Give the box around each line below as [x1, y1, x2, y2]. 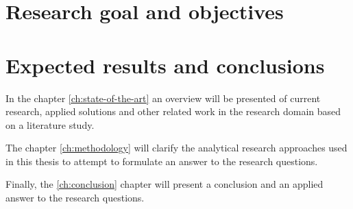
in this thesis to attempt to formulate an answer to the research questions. [5, 153, 318, 168]
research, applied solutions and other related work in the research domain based [5, 104, 341, 119]
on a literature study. [5, 117, 95, 132]
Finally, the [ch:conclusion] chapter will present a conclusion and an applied [5, 177, 324, 191]
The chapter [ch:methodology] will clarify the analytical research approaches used [5, 140, 348, 155]
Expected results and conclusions [5, 51, 325, 79]
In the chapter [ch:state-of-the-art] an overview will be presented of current [5, 90, 321, 105]
